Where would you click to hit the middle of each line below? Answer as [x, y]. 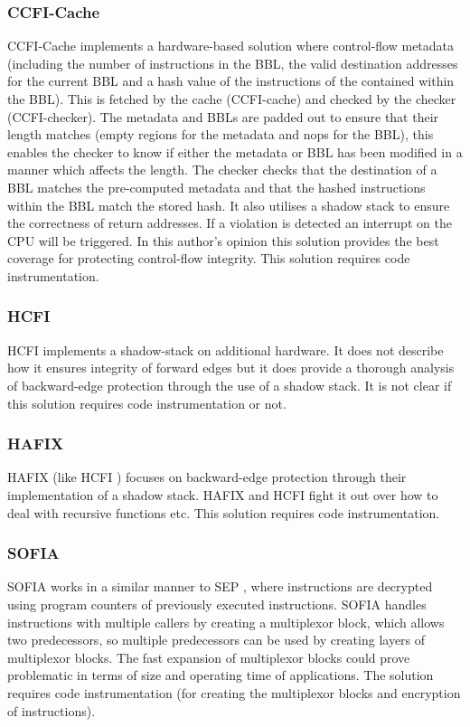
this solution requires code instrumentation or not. [147, 403]
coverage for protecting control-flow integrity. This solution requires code [209, 258]
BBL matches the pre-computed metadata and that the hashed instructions [216, 187]
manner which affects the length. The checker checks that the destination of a [222, 170]
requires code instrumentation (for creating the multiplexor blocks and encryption [234, 692]
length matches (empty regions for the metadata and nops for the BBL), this [221, 134]
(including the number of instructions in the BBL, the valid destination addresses [233, 63]
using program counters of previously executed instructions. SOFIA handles [217, 604]
